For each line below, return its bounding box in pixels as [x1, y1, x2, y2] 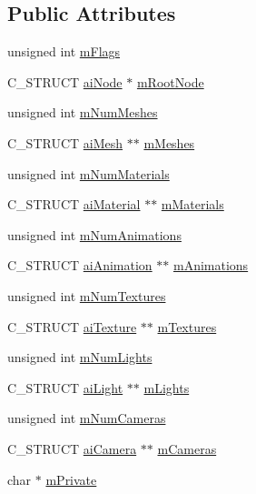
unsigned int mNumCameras [7, 408, 166, 428]
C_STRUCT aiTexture [7, 317, 137, 336]
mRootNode [136, 72, 204, 91]
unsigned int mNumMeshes [7, 103, 158, 122]
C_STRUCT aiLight [7, 378, 123, 397]
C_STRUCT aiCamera [7, 439, 137, 458]
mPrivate [45, 469, 97, 489]
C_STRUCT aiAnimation [7, 256, 153, 275]
